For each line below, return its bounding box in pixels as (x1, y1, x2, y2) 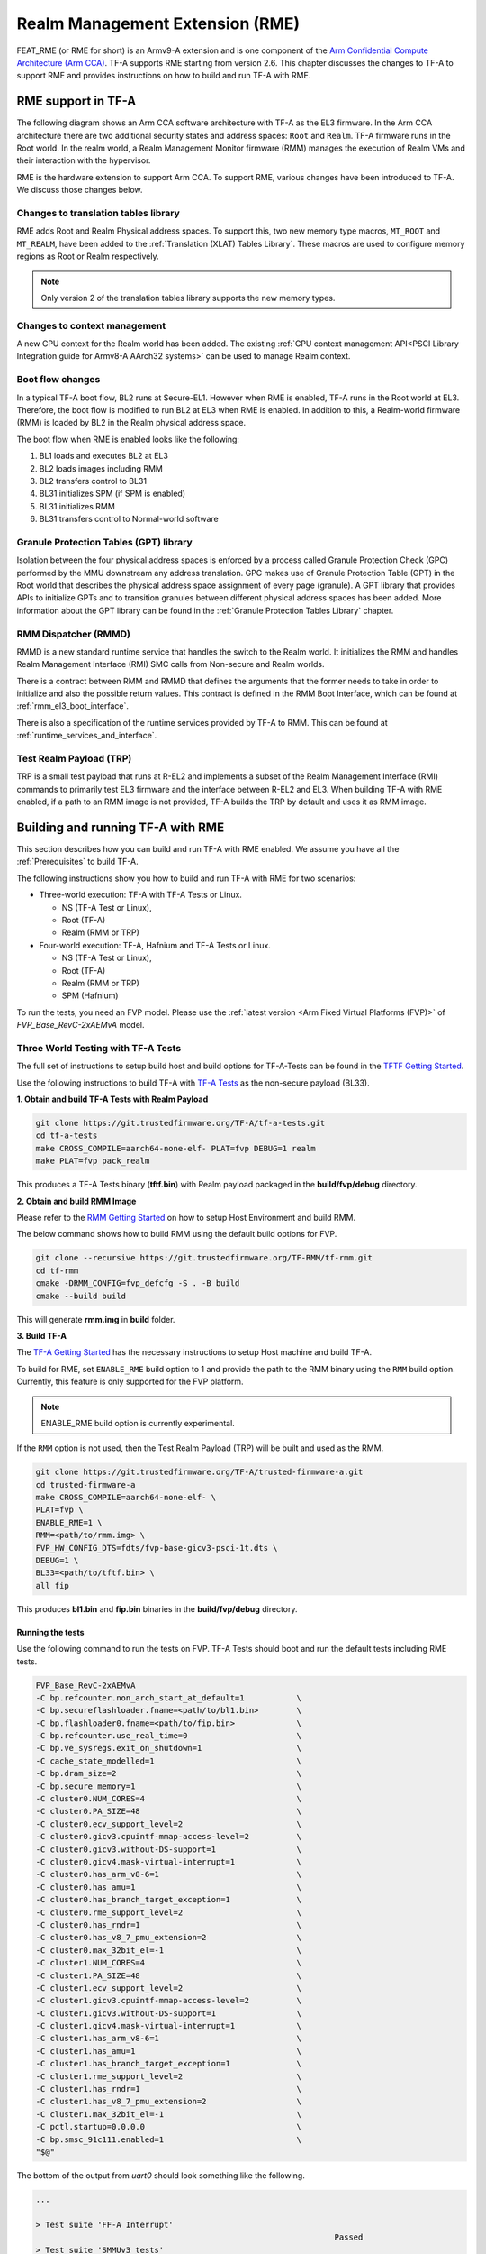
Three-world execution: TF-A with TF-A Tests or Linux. (39, 889, 243, 901)
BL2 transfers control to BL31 (39, 475, 148, 486)
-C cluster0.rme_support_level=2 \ (35, 1907, 301, 1918)
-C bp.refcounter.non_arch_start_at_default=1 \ (35, 1692, 301, 1703)
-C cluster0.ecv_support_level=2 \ (35, 1819, 301, 1829)
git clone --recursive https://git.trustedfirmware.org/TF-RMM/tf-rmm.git (35, 1253, 373, 1263)
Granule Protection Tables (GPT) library (16, 536, 193, 548)
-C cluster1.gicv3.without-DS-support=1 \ (35, 2008, 301, 2019)
